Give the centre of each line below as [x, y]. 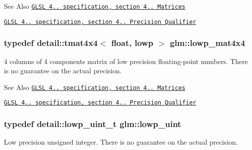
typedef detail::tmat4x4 [51, 43]
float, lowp [132, 43]
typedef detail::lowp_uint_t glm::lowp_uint [93, 123]
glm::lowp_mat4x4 [207, 43]
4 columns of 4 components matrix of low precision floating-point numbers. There [126, 61]
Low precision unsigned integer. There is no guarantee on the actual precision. [121, 142]
